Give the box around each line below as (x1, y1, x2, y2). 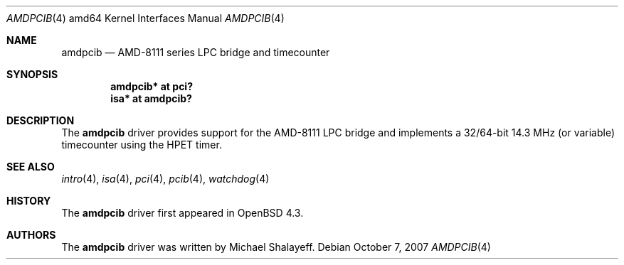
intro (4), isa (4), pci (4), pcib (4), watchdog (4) (61, 173, 270, 185)
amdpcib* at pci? (110, 80, 194, 92)
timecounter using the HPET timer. (61, 139, 222, 151)
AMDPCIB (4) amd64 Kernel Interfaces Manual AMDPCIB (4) (6, 12, 285, 24)
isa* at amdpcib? (110, 92, 192, 104)
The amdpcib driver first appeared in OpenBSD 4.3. (61, 207, 304, 219)
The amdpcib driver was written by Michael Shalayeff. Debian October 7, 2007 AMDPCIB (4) (61, 241, 491, 253)
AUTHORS (6, 229, 56, 241)
